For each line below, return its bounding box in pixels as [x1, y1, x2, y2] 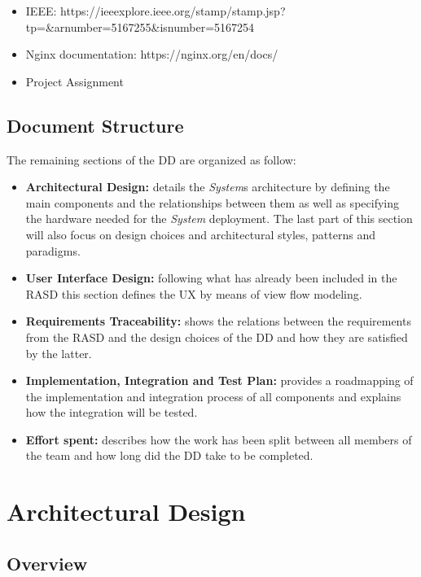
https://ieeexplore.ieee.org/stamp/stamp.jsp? [60, 2, 286, 19]
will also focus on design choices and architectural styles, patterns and [25, 225, 375, 243]
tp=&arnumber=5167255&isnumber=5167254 [25, 18, 255, 35]
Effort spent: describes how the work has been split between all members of [25, 431, 412, 448]
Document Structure [7, 112, 184, 138]
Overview [7, 550, 88, 575]
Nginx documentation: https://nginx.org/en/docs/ [25, 46, 278, 63]
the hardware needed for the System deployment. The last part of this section [25, 210, 413, 227]
